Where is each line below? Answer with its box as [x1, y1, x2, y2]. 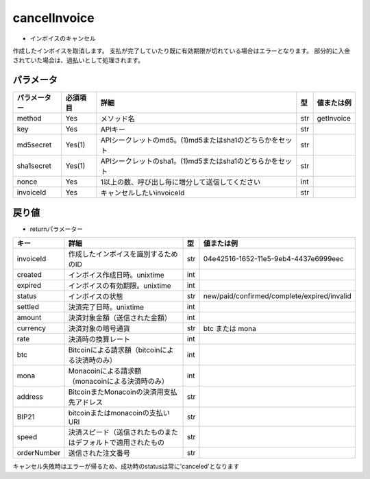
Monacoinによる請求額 [68, 367, 142, 376]
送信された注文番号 [68, 449, 130, 458]
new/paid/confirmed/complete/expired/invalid [203, 291, 352, 301]
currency [16, 323, 46, 333]
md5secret [16, 140, 52, 150]
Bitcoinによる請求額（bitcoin [68, 345, 160, 355]
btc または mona [203, 324, 256, 334]
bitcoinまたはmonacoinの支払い [68, 408, 171, 418]
